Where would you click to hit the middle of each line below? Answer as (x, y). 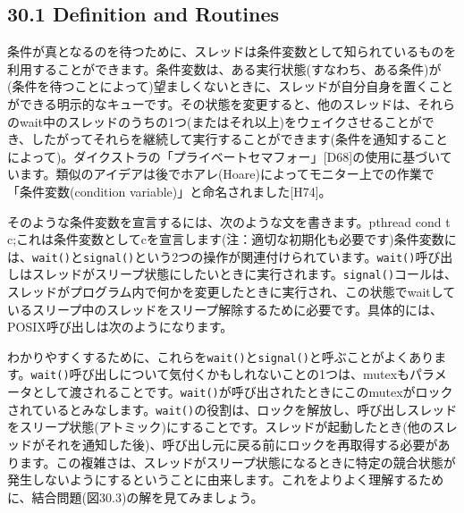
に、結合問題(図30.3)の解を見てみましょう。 (135, 496)
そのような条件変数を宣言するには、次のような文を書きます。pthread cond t (229, 221)
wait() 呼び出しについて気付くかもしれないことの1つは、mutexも (220, 374)
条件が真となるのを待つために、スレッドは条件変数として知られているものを (232, 51)
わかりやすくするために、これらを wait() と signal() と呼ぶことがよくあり (221, 356)
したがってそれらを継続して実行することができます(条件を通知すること (240, 139)
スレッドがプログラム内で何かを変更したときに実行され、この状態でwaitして (232, 292)
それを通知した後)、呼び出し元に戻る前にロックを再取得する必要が (241, 445)
